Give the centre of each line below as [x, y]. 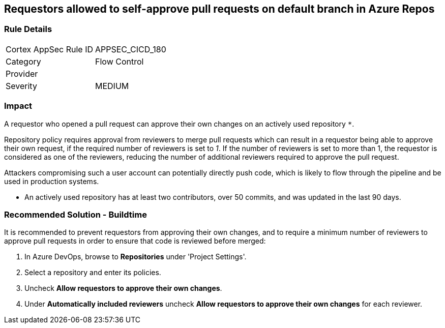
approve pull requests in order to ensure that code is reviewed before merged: [135, 241]
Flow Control [120, 61]
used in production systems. [52, 181]
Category [23, 61]
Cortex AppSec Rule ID [50, 49]
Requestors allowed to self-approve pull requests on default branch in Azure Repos [219, 9]
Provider [22, 73]
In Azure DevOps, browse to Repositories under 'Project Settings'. [136, 257]
